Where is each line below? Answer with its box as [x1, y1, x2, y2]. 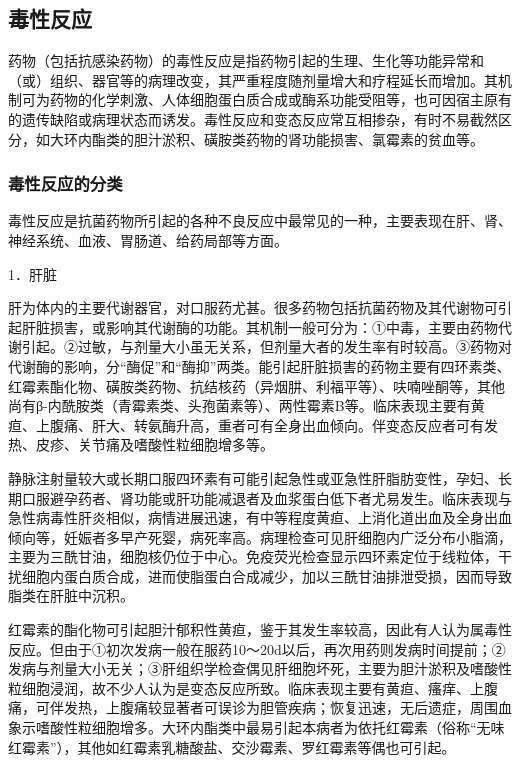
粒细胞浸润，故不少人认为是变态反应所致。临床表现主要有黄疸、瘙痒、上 [8, 677, 484, 698]
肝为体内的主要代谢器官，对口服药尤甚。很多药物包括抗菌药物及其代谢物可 [8, 297, 498, 318]
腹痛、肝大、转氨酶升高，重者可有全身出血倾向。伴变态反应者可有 [49, 414, 484, 435]
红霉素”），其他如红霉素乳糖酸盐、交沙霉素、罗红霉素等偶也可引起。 [8, 736, 456, 757]
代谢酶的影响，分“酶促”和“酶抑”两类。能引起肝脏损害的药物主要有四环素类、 [8, 355, 511, 376]
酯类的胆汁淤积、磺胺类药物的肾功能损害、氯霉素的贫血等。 [91, 128, 484, 149]
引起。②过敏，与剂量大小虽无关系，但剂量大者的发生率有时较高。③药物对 [21, 336, 512, 357]
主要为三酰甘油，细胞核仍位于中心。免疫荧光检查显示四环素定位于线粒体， [8, 546, 498, 567]
